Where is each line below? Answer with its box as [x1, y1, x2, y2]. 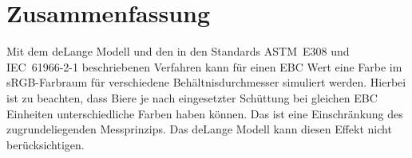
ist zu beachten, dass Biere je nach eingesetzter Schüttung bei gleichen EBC [6, 89, 378, 106]
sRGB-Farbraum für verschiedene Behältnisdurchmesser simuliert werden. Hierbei [6, 74, 406, 91]
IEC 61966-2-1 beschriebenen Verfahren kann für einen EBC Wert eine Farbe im [6, 58, 402, 75]
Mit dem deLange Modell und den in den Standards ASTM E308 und [6, 43, 350, 60]
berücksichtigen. [6, 136, 85, 152]
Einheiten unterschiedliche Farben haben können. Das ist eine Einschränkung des [6, 105, 403, 121]
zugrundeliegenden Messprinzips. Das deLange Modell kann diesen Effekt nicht [6, 121, 392, 137]
